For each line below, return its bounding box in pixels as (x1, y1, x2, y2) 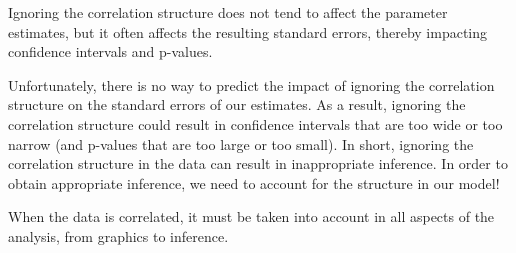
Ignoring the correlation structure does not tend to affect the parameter (8, 2, 448, 22)
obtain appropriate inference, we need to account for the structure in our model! (8, 172, 500, 193)
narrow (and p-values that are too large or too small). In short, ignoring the (8, 133, 474, 154)
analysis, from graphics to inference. (8, 225, 229, 246)
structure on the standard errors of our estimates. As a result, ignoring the (8, 94, 466, 115)
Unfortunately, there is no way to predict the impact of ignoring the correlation (8, 74, 495, 95)
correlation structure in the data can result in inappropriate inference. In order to (8, 153, 508, 174)
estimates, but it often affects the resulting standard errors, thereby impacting (8, 21, 488, 42)
